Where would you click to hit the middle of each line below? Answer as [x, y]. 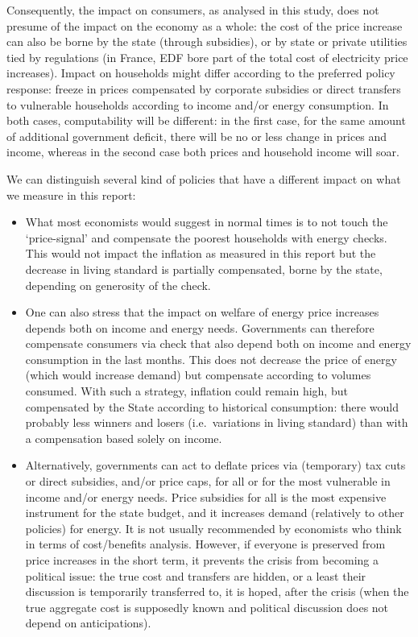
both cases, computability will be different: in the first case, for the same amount [206, 120]
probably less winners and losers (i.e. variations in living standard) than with [217, 422]
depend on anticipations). [88, 623]
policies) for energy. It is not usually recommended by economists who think [213, 528]
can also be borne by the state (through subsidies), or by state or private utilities [207, 41]
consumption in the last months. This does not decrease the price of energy [211, 359]
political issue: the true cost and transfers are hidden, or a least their [196, 575]
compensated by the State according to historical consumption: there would [212, 406]
